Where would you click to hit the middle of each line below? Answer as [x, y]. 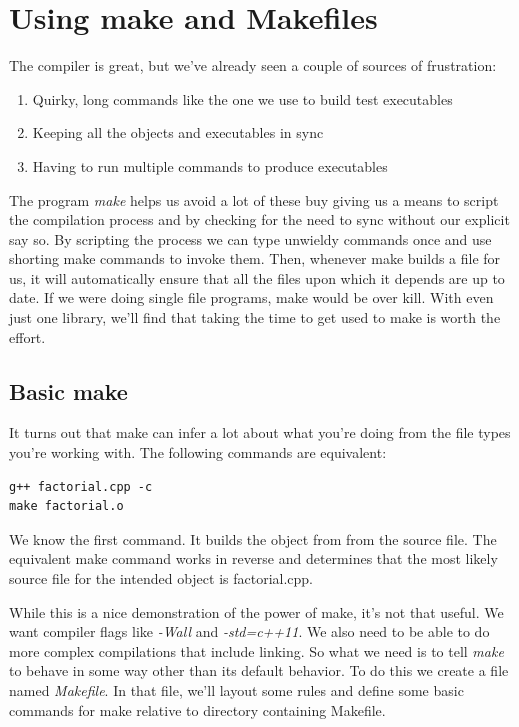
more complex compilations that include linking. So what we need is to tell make [256, 650]
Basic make [68, 390]
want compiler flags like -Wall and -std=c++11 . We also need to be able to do [249, 631]
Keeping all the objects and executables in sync [178, 132]
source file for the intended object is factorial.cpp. [161, 578]
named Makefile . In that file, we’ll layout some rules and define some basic [236, 689]
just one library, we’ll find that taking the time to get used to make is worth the [255, 317]
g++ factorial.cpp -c [81, 486]
